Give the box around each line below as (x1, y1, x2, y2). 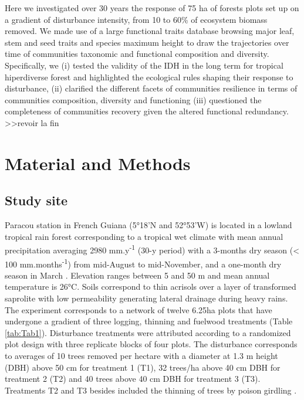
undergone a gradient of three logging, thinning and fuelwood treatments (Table (5, 315, 293, 327)
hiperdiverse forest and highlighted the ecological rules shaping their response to (5, 70, 293, 83)
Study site (5, 191, 68, 209)
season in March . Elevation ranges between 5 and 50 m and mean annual (5, 269, 270, 281)
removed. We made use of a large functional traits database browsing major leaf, (5, 25, 295, 37)
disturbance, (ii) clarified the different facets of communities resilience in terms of (5, 82, 298, 94)
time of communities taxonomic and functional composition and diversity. (5, 48, 269, 60)
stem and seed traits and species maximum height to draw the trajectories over (5, 36, 289, 48)
